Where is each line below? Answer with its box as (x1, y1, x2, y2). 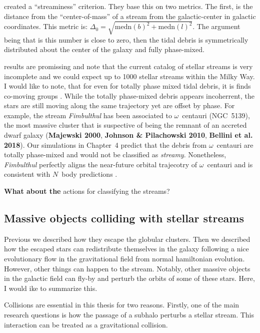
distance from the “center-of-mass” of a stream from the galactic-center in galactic (4, 11, 256, 21)
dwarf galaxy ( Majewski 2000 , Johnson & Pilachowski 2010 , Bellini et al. (4, 130, 253, 140)
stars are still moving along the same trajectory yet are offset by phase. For (4, 100, 235, 111)
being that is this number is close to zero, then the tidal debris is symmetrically (4, 34, 248, 45)
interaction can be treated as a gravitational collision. (4, 319, 168, 329)
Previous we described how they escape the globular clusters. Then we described (4, 233, 250, 244)
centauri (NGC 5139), (182, 110, 250, 120)
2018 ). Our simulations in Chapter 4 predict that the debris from (4, 139, 207, 150)
